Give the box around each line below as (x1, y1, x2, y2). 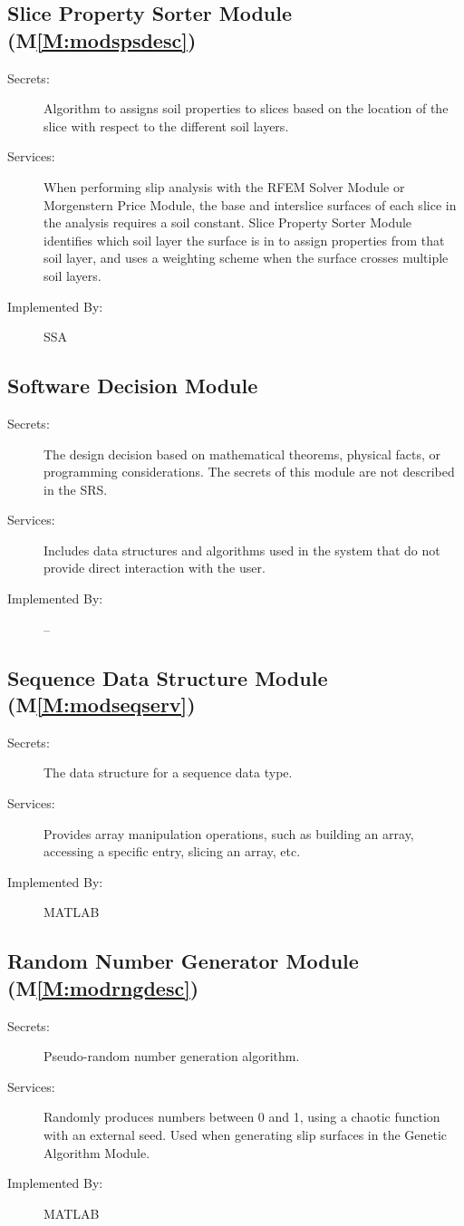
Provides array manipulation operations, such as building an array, (43, 824, 414, 843)
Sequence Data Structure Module (7, 663, 328, 691)
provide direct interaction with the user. (43, 558, 266, 577)
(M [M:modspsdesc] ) (7, 25, 197, 53)
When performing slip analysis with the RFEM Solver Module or (43, 177, 405, 196)
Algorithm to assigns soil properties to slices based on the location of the (43, 99, 449, 118)
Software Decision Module (7, 372, 258, 400)
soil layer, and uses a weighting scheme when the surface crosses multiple (43, 248, 449, 267)
